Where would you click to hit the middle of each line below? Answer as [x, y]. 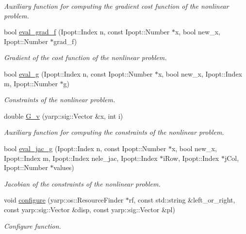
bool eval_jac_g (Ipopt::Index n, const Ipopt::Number [85, 148]
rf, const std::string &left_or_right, [182, 200]
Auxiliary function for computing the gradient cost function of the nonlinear [116, 6]
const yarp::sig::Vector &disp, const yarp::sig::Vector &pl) [90, 209]
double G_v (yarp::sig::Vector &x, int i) [64, 116]
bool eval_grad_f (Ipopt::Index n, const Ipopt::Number [87, 32]
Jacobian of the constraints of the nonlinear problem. [82, 183]
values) [64, 167]
